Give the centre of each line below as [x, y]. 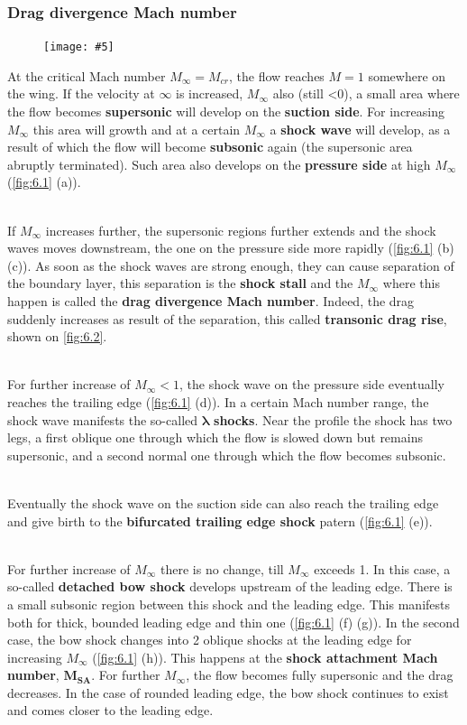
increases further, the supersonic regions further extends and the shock [241, 230]
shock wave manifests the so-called [103, 419]
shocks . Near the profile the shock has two [333, 419]
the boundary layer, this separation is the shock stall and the [180, 283]
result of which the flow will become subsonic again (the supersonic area [210, 147]
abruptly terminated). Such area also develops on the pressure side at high [219, 164]
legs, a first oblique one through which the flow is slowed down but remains [215, 437]
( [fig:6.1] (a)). [44, 182]
